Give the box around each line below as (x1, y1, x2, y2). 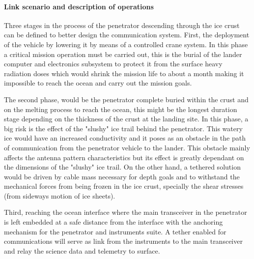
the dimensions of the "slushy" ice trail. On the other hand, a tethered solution (4, 162, 241, 172)
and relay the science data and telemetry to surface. (4, 245, 160, 256)
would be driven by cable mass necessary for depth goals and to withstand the (4, 171, 240, 181)
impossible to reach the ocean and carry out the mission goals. (4, 78, 192, 88)
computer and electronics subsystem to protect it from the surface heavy (4, 58, 223, 69)
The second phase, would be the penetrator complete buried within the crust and (4, 94, 249, 104)
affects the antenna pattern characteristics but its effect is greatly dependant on (4, 152, 244, 162)
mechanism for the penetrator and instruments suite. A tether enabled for (4, 226, 226, 236)
